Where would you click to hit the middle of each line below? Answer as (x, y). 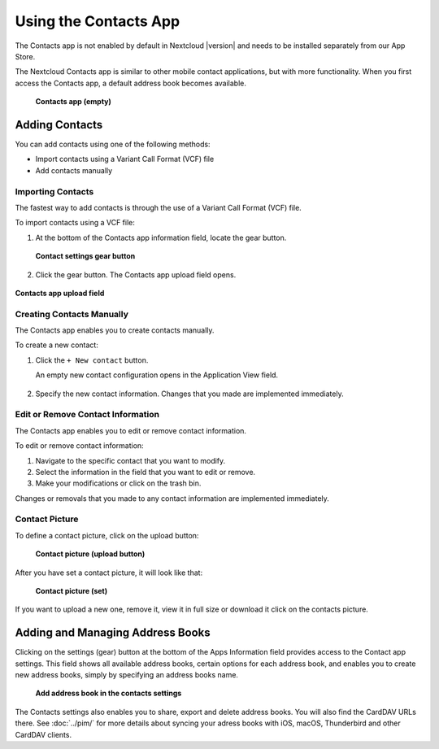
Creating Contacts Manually (72, 314)
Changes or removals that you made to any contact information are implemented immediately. (172, 498)
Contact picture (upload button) (90, 554)
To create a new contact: (57, 345)
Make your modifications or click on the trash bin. (118, 483)
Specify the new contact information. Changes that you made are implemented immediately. (190, 394)
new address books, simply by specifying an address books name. (127, 675)
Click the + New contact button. (92, 360)
